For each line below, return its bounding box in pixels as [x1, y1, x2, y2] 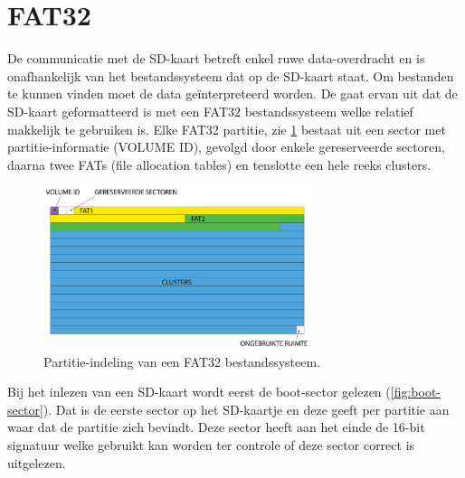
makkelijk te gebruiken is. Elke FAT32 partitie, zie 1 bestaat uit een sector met [7, 119, 446, 138]
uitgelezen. [7, 453, 66, 472]
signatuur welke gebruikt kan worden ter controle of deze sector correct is [7, 435, 415, 454]
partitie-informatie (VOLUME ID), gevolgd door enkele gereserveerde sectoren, [7, 137, 445, 156]
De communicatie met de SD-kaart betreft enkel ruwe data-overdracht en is [7, 49, 425, 68]
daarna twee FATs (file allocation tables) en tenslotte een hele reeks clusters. [7, 155, 432, 173]
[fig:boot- [390, 382, 441, 401]
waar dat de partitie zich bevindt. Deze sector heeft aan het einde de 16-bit [7, 417, 425, 436]
